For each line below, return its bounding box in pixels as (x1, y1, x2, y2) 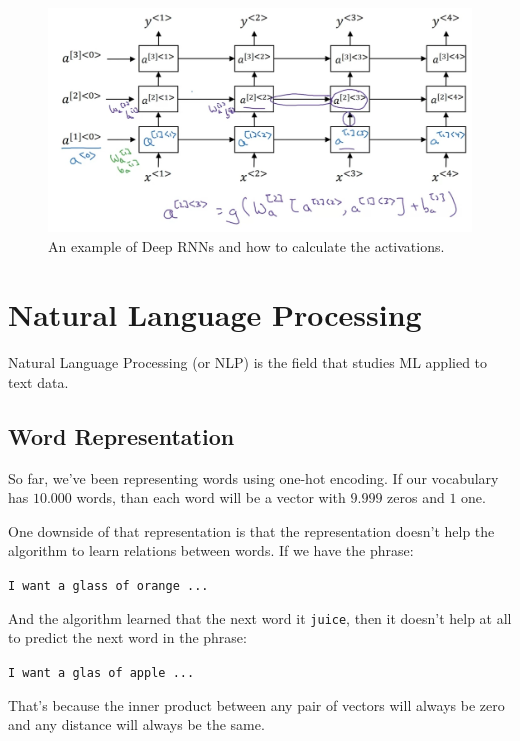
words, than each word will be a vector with (76, 487, 346, 508)
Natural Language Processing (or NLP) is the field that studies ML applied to (8, 352, 488, 373)
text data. (8, 371, 69, 392)
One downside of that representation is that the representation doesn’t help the (8, 520, 495, 541)
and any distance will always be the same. (8, 714, 265, 735)
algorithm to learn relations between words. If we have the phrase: (8, 540, 414, 561)
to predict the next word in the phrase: (8, 627, 247, 648)
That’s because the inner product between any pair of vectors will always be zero (8, 694, 505, 715)
